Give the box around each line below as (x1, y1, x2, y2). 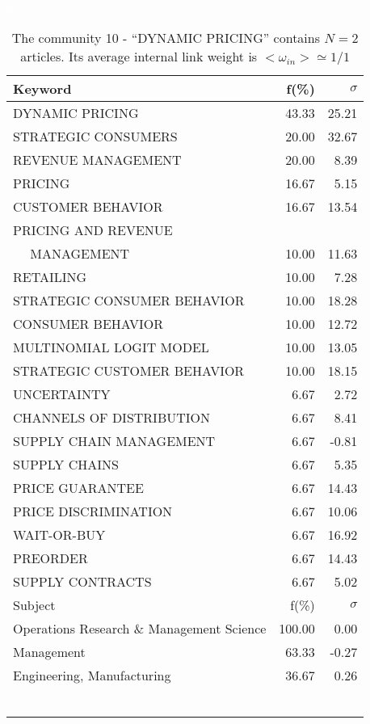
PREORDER (13, 548, 88, 567)
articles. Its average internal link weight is (20, 46, 258, 65)
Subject (13, 595, 56, 614)
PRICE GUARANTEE (13, 478, 144, 497)
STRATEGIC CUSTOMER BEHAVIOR (13, 360, 245, 380)
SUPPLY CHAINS (13, 454, 119, 474)
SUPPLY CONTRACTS (13, 571, 152, 591)
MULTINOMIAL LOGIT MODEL (13, 337, 209, 356)
